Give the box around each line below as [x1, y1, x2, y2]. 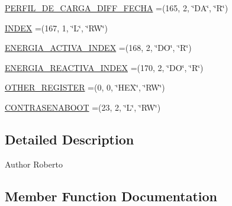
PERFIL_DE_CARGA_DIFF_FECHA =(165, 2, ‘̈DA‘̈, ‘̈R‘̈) [5, 2, 228, 14]
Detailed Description [5, 130, 134, 148]
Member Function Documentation [5, 186, 218, 205]
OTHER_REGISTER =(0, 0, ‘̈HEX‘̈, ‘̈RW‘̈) [5, 81, 165, 94]
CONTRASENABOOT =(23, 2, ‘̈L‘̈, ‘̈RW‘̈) [5, 101, 161, 113]
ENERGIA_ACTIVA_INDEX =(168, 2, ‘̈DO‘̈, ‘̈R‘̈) [5, 41, 192, 54]
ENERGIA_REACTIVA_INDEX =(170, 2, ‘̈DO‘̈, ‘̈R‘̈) [5, 61, 204, 73]
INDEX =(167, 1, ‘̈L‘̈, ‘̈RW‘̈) [5, 21, 108, 34]
